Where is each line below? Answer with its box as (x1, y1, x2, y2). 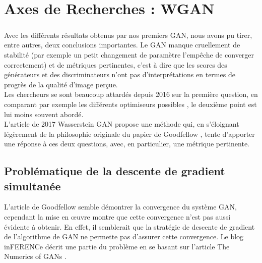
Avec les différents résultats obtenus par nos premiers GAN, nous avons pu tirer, (4, 29, 252, 40)
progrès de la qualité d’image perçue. (4, 79, 118, 89)
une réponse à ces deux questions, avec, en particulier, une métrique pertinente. (4, 138, 249, 149)
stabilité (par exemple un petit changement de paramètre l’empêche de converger (4, 49, 254, 60)
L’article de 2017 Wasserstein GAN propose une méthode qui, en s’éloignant (4, 119, 239, 129)
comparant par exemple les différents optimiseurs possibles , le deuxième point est (4, 98, 257, 109)
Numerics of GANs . (4, 251, 67, 261)
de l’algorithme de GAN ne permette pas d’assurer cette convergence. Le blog (4, 231, 244, 242)
